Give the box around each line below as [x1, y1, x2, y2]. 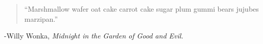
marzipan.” [24, 13, 58, 24]
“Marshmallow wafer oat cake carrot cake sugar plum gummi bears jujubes [24, 4, 259, 14]
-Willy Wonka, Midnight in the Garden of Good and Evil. [4, 30, 183, 41]
